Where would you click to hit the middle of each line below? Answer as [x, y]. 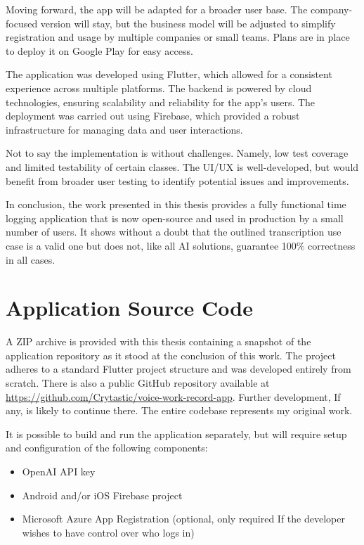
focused [22, 23]
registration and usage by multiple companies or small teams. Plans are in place [178, 37]
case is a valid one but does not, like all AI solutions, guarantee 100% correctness [181, 245]
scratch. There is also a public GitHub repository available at [138, 383]
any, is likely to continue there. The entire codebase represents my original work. [179, 410]
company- [332, 9]
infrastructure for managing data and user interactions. [124, 129]
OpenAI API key [59, 471]
